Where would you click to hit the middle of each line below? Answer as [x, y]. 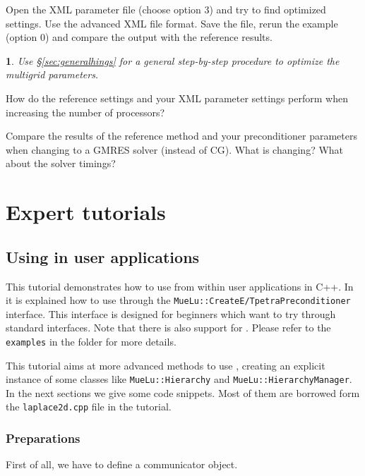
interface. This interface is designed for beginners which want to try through [171, 313]
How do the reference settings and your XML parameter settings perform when [177, 98]
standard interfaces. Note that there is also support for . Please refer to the [168, 328]
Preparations [43, 438]
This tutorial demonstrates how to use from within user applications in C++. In [180, 286]
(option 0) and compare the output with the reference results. [139, 37]
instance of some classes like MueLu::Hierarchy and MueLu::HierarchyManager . [179, 379]
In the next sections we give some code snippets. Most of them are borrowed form [183, 392]
